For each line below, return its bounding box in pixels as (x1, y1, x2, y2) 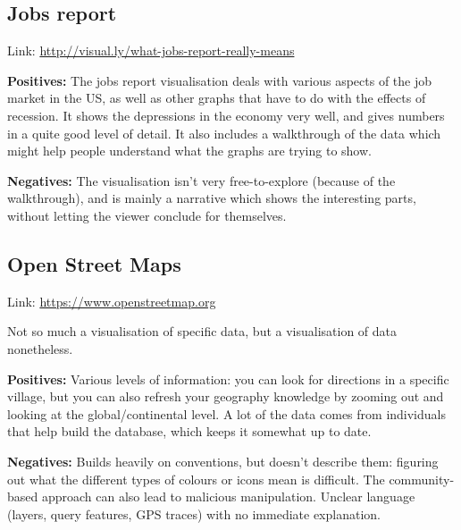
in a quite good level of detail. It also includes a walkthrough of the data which (7, 123, 441, 142)
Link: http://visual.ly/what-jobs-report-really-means (7, 41, 295, 60)
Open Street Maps (7, 249, 181, 277)
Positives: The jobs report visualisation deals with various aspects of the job (7, 71, 432, 89)
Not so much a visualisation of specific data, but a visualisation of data (7, 322, 398, 341)
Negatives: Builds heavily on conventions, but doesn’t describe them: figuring (7, 451, 439, 470)
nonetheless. (7, 339, 73, 358)
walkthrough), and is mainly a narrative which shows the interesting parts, (7, 189, 416, 207)
